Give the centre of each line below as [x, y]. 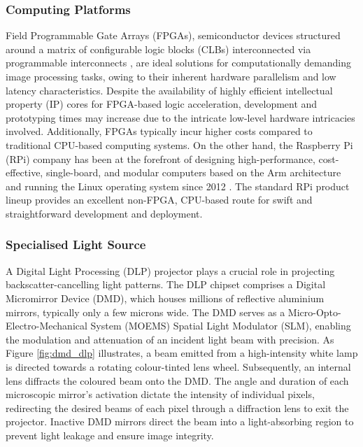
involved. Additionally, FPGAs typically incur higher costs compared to [159, 131]
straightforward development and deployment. [104, 213]
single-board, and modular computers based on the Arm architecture [193, 172]
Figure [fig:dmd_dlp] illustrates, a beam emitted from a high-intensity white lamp [182, 353]
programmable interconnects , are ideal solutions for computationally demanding [178, 63]
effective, [24, 172]
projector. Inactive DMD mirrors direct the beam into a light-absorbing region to [180, 421]
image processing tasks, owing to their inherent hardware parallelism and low [171, 76]
